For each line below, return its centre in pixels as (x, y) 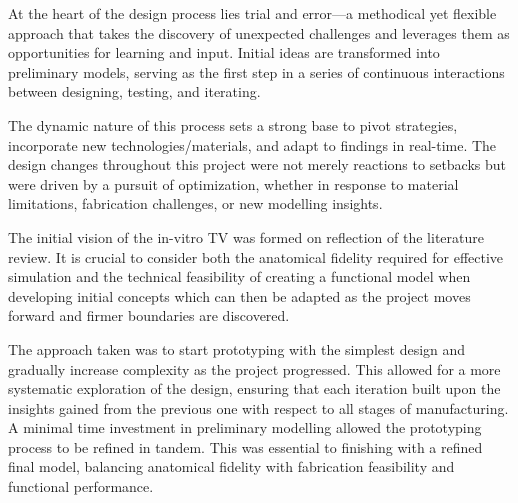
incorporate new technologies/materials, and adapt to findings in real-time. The (252, 144)
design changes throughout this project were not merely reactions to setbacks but (257, 164)
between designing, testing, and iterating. (134, 91)
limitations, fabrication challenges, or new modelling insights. (195, 203)
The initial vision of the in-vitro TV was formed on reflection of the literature (246, 236)
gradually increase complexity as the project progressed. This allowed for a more (254, 368)
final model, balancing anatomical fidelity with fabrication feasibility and (231, 466)
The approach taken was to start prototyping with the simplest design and (237, 348)
